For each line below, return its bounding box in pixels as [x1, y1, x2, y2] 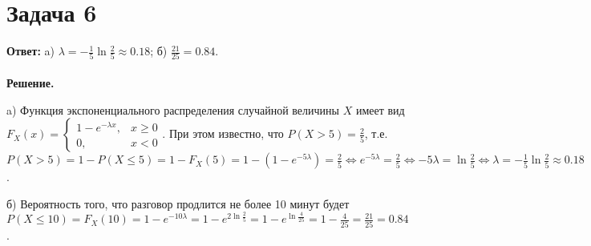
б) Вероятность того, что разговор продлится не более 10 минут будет [6, 195, 350, 212]
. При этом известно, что [162, 125, 284, 142]
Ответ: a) [6, 42, 55, 59]
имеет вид [355, 101, 405, 118]
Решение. [6, 75, 55, 91]
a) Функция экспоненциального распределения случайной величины [6, 101, 339, 118]
